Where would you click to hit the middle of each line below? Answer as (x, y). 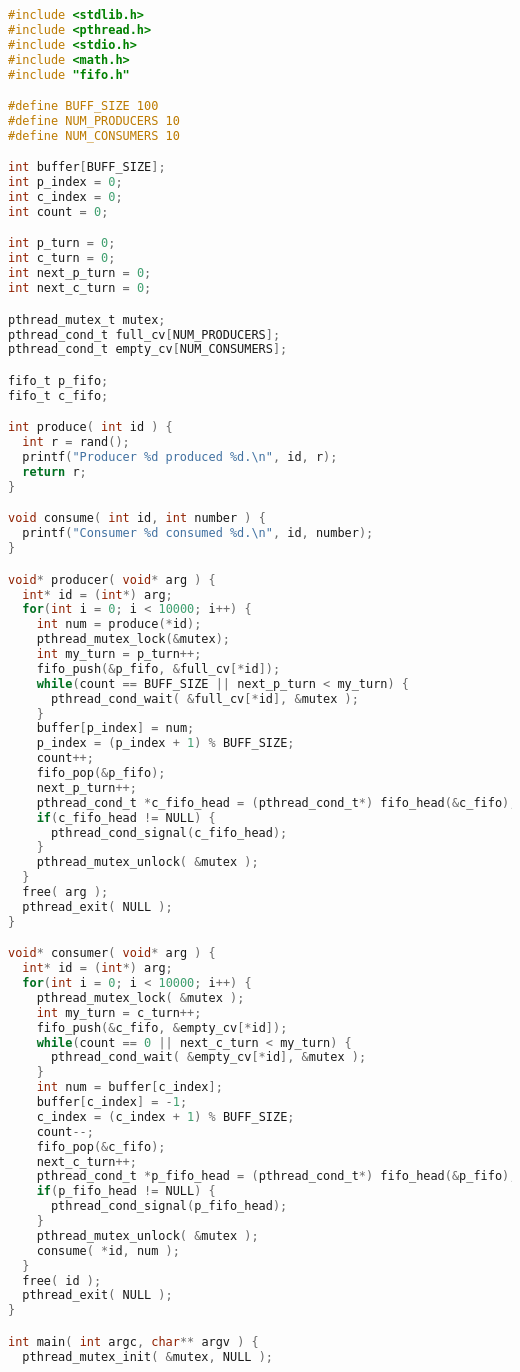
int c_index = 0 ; (65, 197)
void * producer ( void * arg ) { (112, 579)
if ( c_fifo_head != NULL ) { (126, 817)
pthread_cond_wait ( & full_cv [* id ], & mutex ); (204, 698)
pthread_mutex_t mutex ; (87, 319)
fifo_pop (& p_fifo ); (101, 773)
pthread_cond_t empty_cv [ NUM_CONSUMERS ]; (148, 349)
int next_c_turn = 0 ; (80, 288)
